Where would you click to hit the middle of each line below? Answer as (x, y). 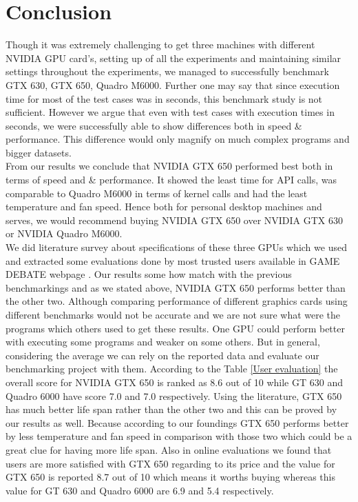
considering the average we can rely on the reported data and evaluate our (162, 355)
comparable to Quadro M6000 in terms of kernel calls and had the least (157, 193)
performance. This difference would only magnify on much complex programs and (178, 139)
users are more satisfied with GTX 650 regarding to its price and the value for (170, 463)
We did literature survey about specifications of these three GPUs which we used (176, 247)
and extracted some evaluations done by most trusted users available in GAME (173, 260)
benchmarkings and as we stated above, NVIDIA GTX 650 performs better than (176, 287)
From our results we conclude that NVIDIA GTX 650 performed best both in (169, 166)
